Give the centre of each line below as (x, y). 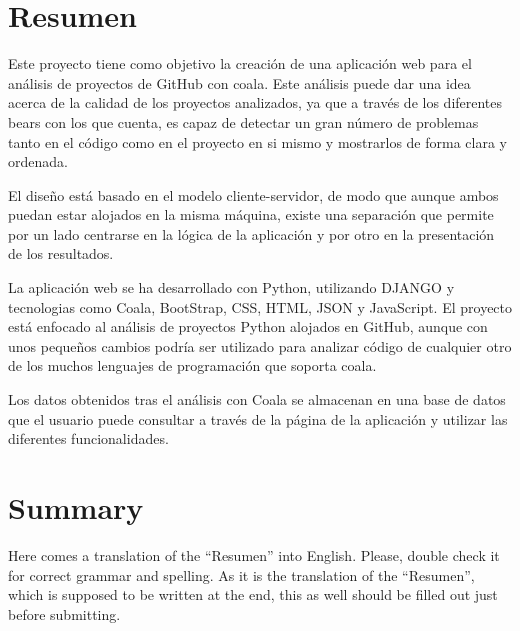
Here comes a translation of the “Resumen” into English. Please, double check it (254, 554)
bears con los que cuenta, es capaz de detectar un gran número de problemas (243, 121)
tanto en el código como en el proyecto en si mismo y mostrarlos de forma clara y (257, 141)
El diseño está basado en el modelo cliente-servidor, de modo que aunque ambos (253, 194)
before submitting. (64, 613)
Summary (76, 507)
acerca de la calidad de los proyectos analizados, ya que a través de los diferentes (255, 102)
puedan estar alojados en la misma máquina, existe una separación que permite (251, 214)
